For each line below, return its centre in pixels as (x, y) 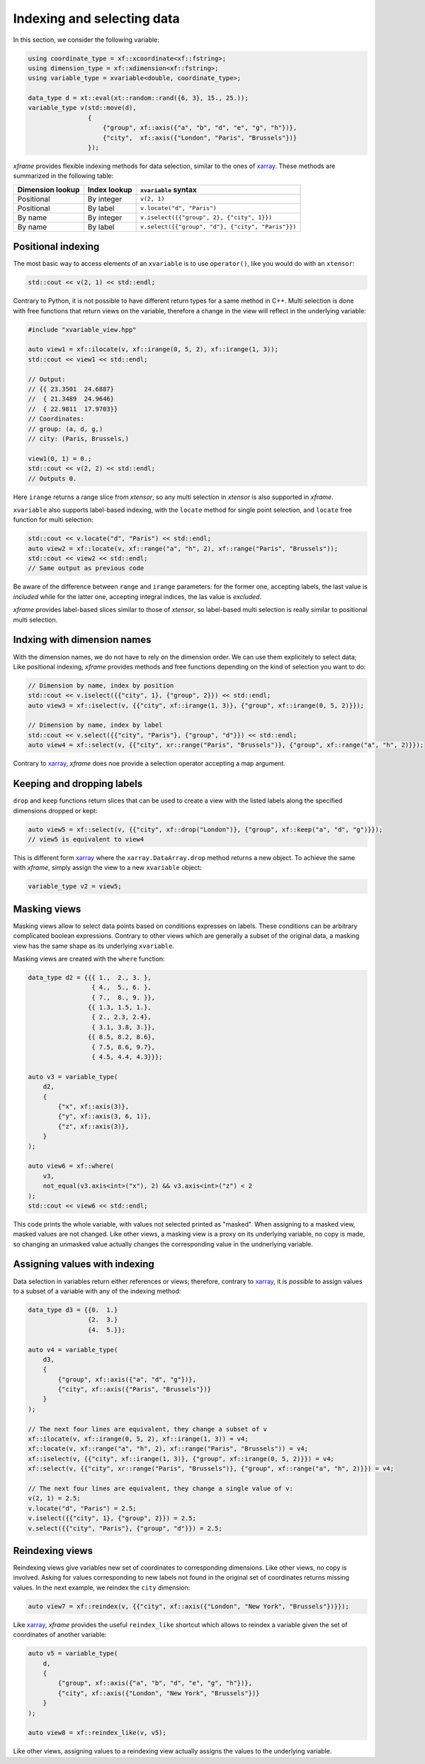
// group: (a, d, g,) (66, 429)
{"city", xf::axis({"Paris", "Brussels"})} (135, 1389)
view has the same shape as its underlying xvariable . (94, 946)
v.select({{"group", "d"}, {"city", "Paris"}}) (218, 227)
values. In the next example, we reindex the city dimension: (102, 1587)
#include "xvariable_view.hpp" (83, 329)
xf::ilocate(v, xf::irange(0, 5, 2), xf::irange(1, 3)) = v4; (138, 1439)
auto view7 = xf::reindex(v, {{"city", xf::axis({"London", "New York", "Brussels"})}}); (189, 1606)
